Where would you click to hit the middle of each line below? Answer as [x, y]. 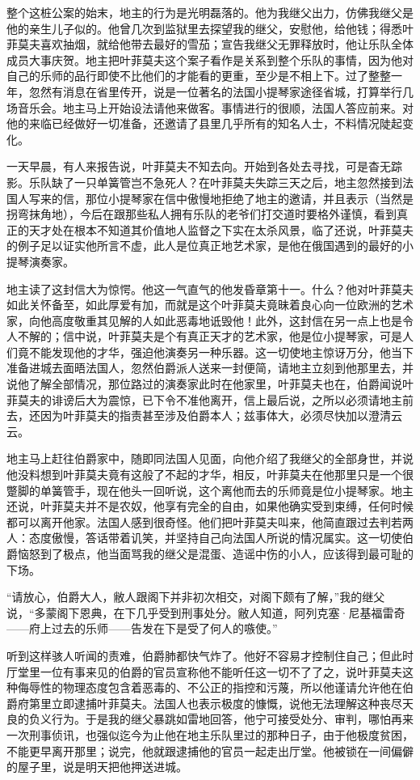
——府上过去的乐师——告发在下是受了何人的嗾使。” [142, 628]
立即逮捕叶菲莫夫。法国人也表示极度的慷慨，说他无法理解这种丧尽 [227, 703]
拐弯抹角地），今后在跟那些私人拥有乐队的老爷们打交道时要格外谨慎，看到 [202, 214]
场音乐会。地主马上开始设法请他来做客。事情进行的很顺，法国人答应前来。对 [210, 107]
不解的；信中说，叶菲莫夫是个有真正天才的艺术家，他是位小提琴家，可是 [210, 336]
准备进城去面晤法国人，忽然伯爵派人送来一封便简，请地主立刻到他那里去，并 [210, 368]
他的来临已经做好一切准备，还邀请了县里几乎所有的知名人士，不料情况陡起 [204, 123]
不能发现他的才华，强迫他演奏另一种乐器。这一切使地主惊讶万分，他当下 [221, 352]
